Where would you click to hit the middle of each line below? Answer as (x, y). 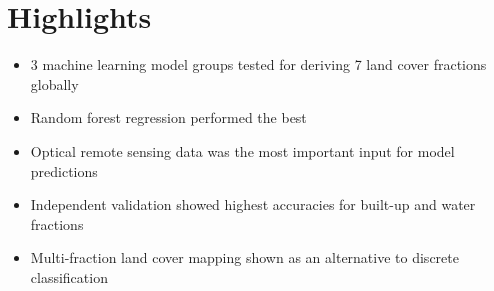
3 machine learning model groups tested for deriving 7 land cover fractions (258, 64)
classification (69, 276)
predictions (64, 170)
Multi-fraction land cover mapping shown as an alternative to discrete (244, 257)
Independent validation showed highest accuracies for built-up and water (253, 204)
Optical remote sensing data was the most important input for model (242, 150)
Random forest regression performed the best (168, 117)
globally (54, 83)
